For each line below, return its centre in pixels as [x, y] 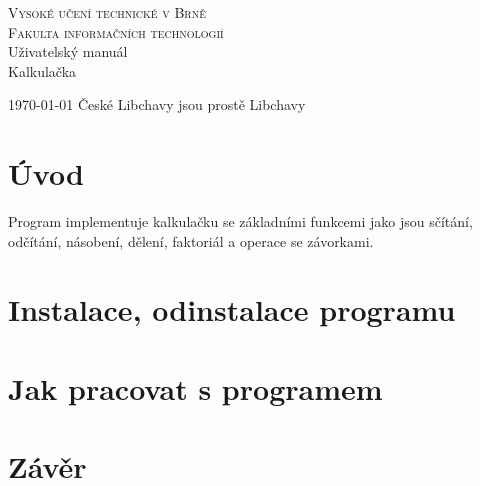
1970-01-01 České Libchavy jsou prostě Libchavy [157, 104]
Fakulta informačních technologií [116, 31]
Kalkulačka [42, 70]
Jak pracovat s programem [195, 387]
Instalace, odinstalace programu [232, 309]
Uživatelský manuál [68, 51]
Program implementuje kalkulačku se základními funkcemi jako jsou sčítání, [240, 221]
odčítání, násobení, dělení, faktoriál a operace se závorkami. [191, 240]
